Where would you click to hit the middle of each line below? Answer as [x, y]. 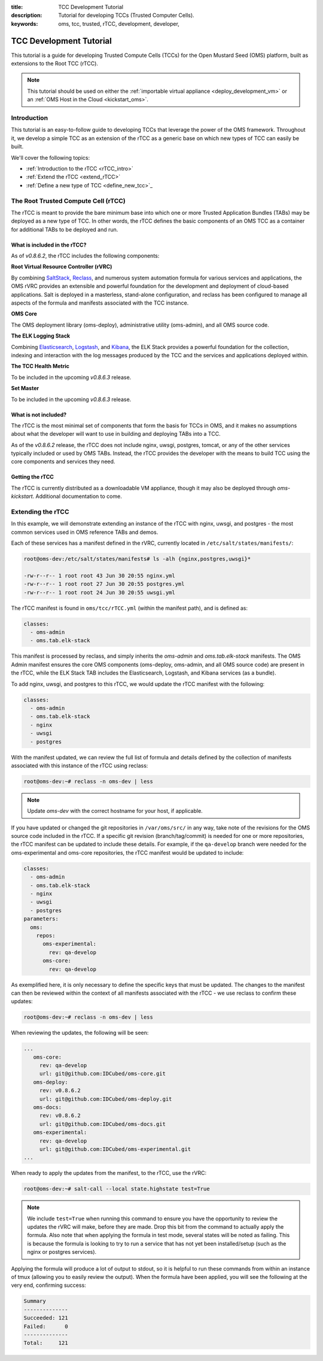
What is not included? [39, 414]
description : [27, 16]
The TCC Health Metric [40, 366]
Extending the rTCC [40, 512]
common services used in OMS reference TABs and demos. [85, 532]
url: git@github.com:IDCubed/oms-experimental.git [115, 1149]
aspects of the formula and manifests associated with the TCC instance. [100, 303]
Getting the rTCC [32, 477]
